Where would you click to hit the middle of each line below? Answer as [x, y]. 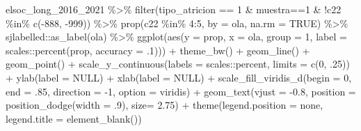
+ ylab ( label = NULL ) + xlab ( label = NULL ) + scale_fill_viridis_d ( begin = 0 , [179, 77]
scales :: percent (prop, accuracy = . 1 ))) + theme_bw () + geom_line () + [158, 50]
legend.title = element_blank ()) [74, 118]
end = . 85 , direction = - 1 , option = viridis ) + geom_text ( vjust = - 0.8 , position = [181, 91]
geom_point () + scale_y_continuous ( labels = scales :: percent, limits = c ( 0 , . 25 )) [178, 64]
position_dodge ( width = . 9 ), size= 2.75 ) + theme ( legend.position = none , [165, 105]
